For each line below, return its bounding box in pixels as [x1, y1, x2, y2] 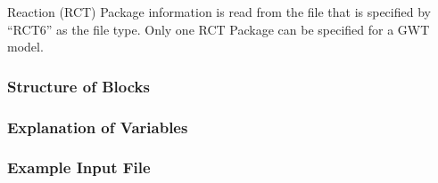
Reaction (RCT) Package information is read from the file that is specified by [7, 3, 431, 20]
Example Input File [7, 156, 151, 179]
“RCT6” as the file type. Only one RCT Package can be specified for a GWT [7, 20, 430, 38]
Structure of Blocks [7, 75, 150, 97]
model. [7, 37, 44, 56]
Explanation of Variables [7, 115, 188, 138]
